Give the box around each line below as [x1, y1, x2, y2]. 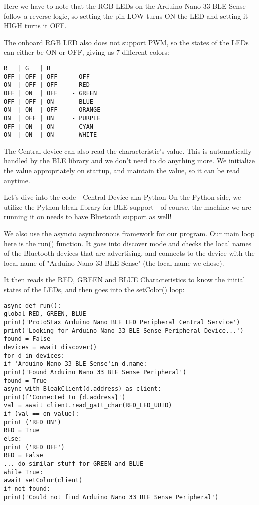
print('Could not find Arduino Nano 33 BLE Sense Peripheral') [4, 493, 219, 501]
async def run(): [4, 302, 61, 309]
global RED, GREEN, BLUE [4, 310, 86, 318]
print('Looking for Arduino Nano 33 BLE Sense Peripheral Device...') [4, 327, 244, 334]
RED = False [4, 452, 43, 459]
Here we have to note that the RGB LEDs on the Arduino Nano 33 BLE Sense [4, 1, 246, 11]
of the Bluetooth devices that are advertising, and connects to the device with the [4, 248, 255, 258]
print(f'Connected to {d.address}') [4, 393, 126, 401]
